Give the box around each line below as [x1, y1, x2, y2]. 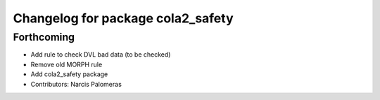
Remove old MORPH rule [30, 60, 103, 69]
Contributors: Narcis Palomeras [30, 80, 122, 88]
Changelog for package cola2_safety [13, 10, 234, 26]
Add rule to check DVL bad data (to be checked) [30, 50, 171, 59]
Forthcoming [13, 31, 75, 43]
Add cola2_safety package [30, 70, 108, 78]
